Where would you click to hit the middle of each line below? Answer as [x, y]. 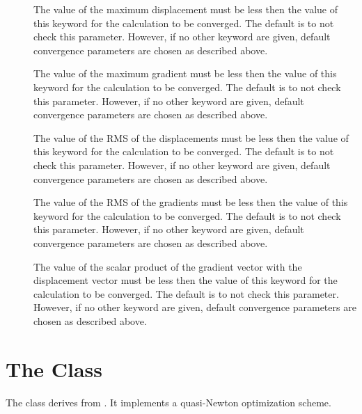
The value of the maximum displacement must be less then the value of [186, 9]
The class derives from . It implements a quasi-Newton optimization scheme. [168, 402]
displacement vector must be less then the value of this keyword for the [186, 280]
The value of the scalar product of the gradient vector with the [168, 266]
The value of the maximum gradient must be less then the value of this [185, 73]
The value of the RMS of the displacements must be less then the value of [191, 137]
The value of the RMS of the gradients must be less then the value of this [191, 202]
